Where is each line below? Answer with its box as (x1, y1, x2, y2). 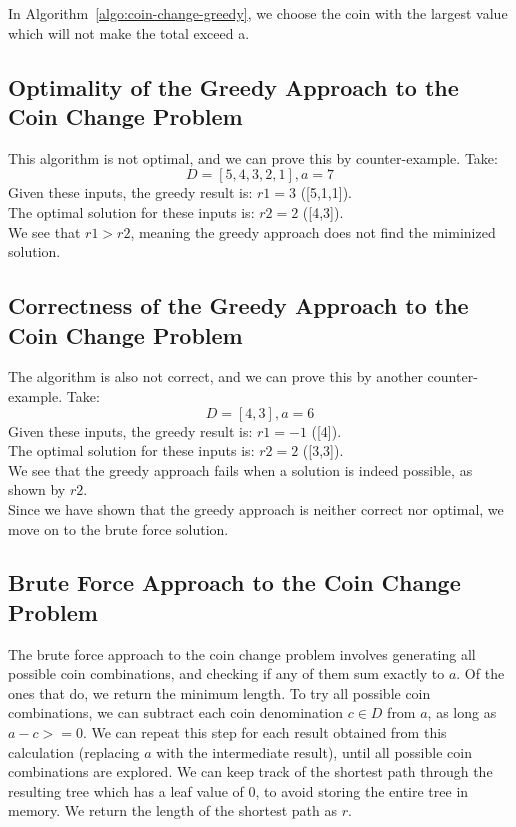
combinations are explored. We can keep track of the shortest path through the (8, 761, 493, 782)
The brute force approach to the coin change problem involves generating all (8, 643, 476, 664)
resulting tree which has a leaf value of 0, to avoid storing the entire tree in (8, 780, 469, 801)
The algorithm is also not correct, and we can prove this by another (8, 366, 423, 387)
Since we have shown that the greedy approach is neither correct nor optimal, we (8, 498, 504, 519)
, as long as (427, 702, 497, 723)
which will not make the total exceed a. (8, 22, 250, 43)
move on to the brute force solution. (8, 518, 229, 539)
